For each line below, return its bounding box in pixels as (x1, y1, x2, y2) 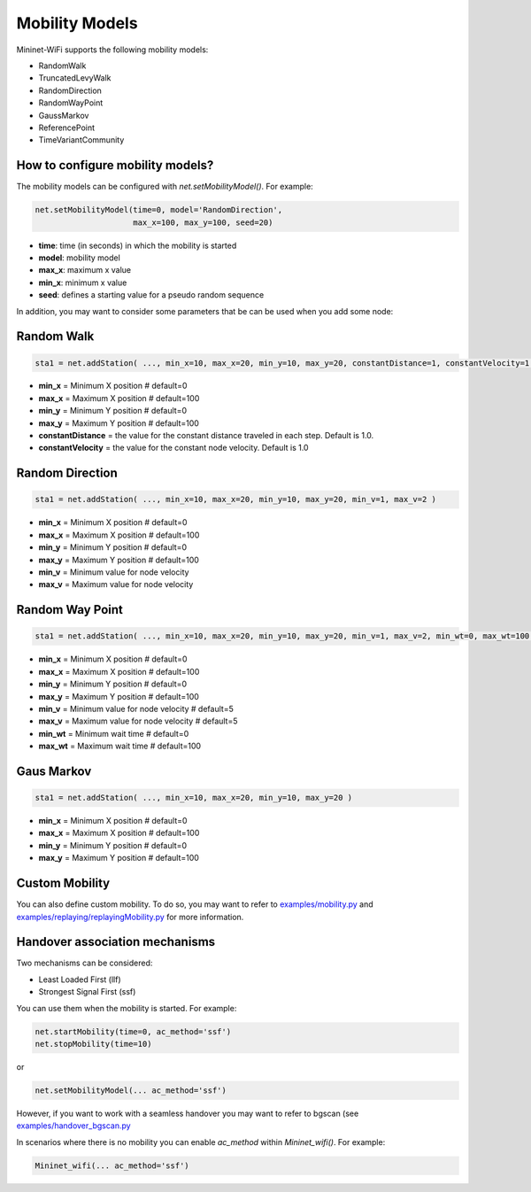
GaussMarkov (38, 110, 89, 120)
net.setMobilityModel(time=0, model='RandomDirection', (35, 205, 283, 215)
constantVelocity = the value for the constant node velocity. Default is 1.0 (38, 443, 309, 453)
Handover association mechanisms (16, 934, 216, 949)
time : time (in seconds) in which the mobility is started (38, 240, 237, 251)
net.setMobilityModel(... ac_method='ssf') (35, 1085, 227, 1095)
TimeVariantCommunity (38, 135, 125, 145)
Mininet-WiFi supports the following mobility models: (16, 44, 209, 55)
